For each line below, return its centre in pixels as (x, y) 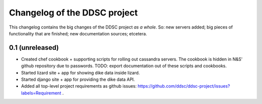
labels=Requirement (41, 93)
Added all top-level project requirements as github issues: (79, 86)
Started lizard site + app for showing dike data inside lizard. (81, 73)
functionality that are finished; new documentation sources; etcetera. (78, 33)
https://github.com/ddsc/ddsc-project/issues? (184, 86)
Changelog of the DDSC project (73, 13)
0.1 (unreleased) (34, 48)
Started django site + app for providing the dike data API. (78, 79)
